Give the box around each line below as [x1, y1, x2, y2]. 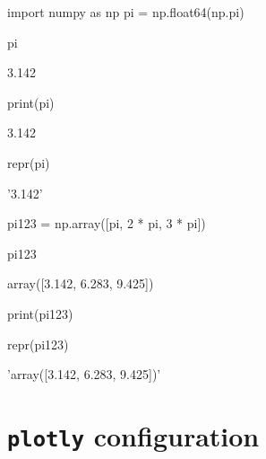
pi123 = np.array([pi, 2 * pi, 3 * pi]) [7, 214, 206, 233]
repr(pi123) [7, 334, 69, 353]
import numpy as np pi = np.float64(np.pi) [7, 3, 245, 21]
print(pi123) [7, 304, 73, 322]
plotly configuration [7, 417, 260, 454]
